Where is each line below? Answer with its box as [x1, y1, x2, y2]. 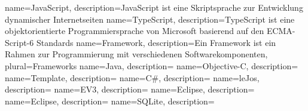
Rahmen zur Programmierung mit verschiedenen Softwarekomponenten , [5, 48, 268, 60]
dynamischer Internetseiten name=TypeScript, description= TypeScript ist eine [5, 13, 295, 25]
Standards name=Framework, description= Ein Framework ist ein [36, 36, 276, 48]
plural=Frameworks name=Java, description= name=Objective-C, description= [5, 59, 298, 72]
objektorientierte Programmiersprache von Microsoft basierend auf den [5, 24, 264, 37]
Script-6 [5, 36, 34, 48]
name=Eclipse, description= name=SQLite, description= [5, 94, 215, 107]
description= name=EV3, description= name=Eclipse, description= [5, 83, 255, 95]
